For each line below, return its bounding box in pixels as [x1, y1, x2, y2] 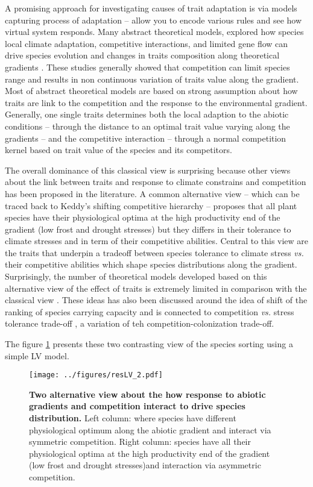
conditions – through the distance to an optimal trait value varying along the [5, 119, 290, 132]
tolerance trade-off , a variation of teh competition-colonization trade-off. [5, 317, 274, 330]
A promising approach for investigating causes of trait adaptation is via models [5, 2, 297, 14]
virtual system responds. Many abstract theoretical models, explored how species [5, 25, 304, 38]
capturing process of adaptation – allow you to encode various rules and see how [5, 13, 302, 26]
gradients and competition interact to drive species [29, 400, 245, 412]
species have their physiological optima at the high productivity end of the [5, 211, 280, 224]
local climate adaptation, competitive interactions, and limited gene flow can [5, 37, 288, 49]
